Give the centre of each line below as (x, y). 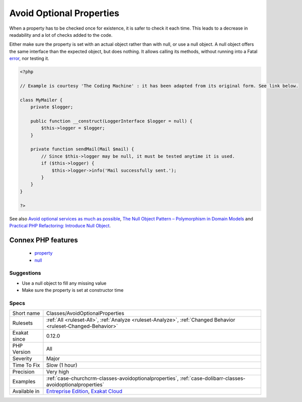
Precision (23, 372)
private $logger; (52, 107)
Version (21, 352)
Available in (26, 391)
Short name (26, 313)
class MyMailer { (41, 100)
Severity (22, 359)
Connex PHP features (44, 240)
